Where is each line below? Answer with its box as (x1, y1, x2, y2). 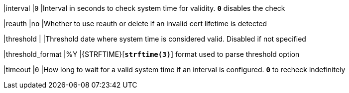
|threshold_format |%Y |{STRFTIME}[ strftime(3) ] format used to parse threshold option (3, 50, 300, 58)
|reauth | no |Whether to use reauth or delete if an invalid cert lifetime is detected (3, 19, 267, 28)
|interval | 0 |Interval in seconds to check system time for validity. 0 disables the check (3, 4, 285, 12)
